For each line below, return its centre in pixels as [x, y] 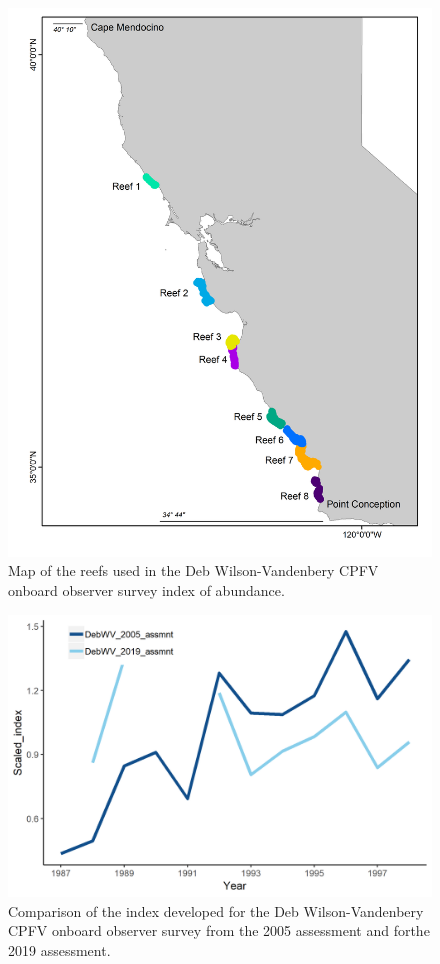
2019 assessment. [59, 949]
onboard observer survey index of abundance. [146, 590]
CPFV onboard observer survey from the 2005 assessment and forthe [219, 930]
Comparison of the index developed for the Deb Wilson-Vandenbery [216, 910]
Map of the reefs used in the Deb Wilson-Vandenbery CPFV [193, 570]
